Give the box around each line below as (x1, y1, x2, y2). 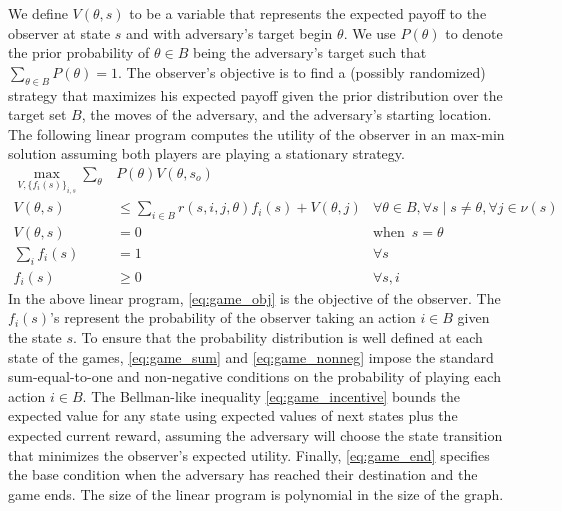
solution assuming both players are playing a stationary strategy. (8, 143, 405, 164)
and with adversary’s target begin (126, 22, 333, 43)
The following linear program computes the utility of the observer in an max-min (8, 123, 505, 144)
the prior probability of (8, 42, 150, 63)
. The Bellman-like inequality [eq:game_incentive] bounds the (82, 385, 461, 406)
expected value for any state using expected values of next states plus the (8, 405, 458, 426)
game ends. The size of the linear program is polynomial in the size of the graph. (8, 483, 504, 504)
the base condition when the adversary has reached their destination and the (8, 464, 478, 485)
